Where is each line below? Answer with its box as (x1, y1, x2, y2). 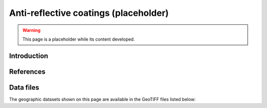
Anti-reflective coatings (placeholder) (9, 7, 169, 18)
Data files (9, 83, 40, 92)
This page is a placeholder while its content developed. (22, 36, 135, 42)
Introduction (9, 52, 48, 60)
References (9, 67, 45, 76)
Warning (22, 27, 41, 33)
